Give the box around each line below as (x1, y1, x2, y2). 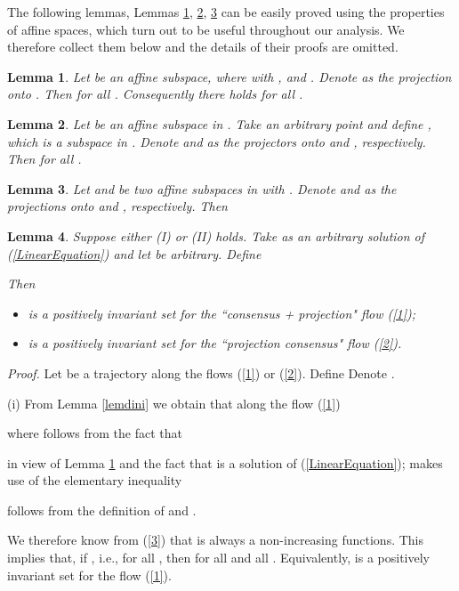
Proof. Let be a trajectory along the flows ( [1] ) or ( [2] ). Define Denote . (7, 363, 395, 382)
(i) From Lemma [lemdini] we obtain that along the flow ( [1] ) (7, 393, 341, 412)
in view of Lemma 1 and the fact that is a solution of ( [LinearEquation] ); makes (7, 453, 443, 472)
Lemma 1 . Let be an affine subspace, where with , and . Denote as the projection (7, 67, 452, 85)
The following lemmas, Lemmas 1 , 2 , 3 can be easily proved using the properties (7, 3, 445, 20)
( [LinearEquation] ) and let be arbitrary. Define (7, 244, 262, 263)
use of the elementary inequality (7, 471, 182, 490)
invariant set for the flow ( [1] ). (7, 565, 172, 584)
